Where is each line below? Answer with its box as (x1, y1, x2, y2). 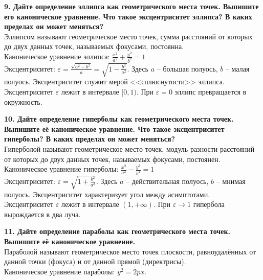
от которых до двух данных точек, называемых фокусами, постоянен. (4, 153, 221, 164)
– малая (225, 63, 250, 74)
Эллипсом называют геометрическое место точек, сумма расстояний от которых (4, 31, 253, 41)
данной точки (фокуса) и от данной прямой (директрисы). (4, 256, 186, 267)
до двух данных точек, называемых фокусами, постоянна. (4, 41, 184, 52)
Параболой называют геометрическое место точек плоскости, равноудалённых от (4, 246, 256, 256)
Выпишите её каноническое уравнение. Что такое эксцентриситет (4, 123, 225, 134)
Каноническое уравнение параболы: (4, 266, 115, 276)
